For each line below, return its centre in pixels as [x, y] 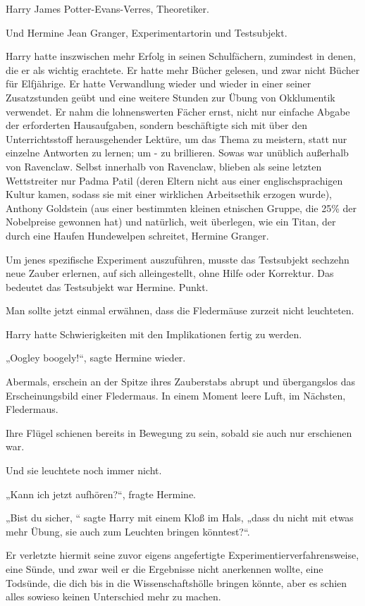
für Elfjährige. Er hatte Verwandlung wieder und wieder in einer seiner [159, 84]
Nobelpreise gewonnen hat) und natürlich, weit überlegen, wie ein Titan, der [171, 222]
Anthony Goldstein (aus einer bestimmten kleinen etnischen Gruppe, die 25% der [181, 208]
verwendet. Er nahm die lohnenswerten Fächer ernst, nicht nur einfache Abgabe [178, 111]
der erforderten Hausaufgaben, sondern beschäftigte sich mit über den [156, 125]
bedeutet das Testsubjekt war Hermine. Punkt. [107, 286]
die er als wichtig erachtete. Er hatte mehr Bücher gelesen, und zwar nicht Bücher [183, 69]
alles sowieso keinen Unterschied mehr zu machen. [113, 596]
